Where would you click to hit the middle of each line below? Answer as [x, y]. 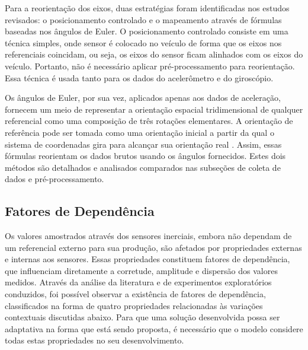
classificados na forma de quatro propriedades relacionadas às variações [134, 305]
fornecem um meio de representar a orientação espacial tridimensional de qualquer [154, 109]
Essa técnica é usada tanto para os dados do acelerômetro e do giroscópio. [139, 77]
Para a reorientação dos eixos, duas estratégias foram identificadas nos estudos [147, 8]
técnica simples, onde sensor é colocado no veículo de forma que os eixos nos [143, 42]
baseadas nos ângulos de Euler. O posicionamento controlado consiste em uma [147, 31]
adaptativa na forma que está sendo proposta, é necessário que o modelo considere [154, 328]
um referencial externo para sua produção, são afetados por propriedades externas [153, 247]
